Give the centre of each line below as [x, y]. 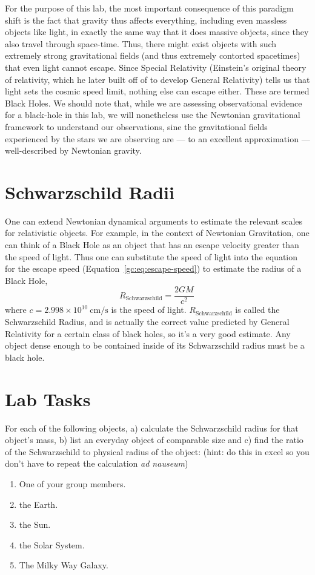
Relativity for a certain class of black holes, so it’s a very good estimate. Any [148, 333]
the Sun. [35, 524]
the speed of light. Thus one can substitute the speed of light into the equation [151, 256]
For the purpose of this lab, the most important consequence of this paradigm [149, 8]
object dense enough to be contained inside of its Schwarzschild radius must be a [155, 345]
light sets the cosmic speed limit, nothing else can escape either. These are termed [157, 91]
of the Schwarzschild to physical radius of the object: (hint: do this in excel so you [157, 451]
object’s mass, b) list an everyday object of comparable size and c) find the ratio [154, 440]
